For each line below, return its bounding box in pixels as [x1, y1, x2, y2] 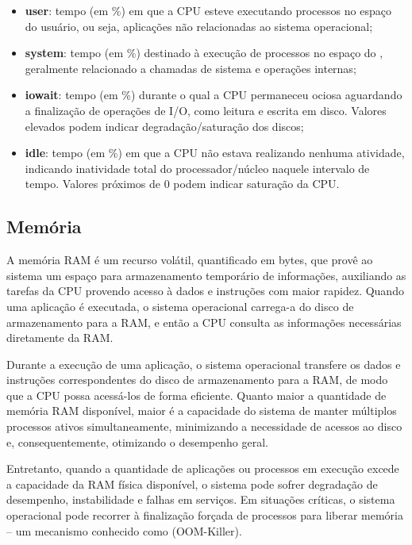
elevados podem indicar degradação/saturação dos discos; [25, 117, 304, 134]
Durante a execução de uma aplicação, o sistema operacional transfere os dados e [6, 355, 401, 372]
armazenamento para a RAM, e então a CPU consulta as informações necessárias [6, 313, 402, 330]
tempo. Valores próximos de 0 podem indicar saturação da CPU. [25, 175, 340, 192]
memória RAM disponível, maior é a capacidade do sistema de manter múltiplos [6, 402, 397, 419]
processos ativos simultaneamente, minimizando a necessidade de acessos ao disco [6, 418, 402, 435]
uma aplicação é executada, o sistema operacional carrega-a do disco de [6, 297, 354, 314]
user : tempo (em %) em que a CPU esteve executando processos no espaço [25, 2, 391, 18]
